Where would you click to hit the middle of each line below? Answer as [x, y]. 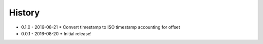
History [24, 13]
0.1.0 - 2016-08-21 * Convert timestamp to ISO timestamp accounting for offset [101, 27]
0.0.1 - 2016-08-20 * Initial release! [56, 33]
